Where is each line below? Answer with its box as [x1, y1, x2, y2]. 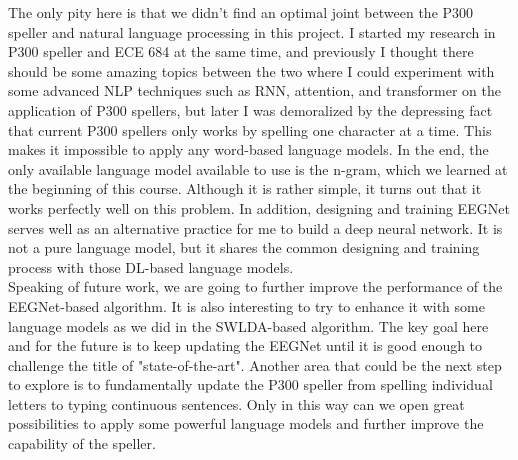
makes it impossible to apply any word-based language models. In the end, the [8, 139, 489, 160]
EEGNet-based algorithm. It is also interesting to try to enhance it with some [8, 295, 485, 316]
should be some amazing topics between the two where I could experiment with [8, 60, 495, 81]
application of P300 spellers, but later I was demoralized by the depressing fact [8, 99, 493, 120]
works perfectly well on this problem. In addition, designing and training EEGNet [8, 197, 510, 218]
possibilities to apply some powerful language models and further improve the [8, 413, 484, 434]
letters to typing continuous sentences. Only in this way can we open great [8, 393, 465, 414]
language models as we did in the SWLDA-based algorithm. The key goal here [8, 315, 489, 336]
